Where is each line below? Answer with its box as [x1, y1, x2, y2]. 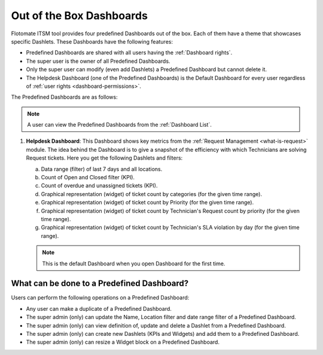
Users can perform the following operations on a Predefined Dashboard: [11, 294, 190, 301]
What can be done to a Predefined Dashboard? [11, 279, 189, 289]
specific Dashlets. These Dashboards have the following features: [11, 38, 173, 45]
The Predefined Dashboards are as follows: [11, 93, 118, 101]
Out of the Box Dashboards [11, 9, 148, 22]
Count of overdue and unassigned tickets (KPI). [41, 182, 158, 189]
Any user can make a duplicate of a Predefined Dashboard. [26, 305, 172, 312]
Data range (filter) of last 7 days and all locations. [41, 165, 163, 173]
